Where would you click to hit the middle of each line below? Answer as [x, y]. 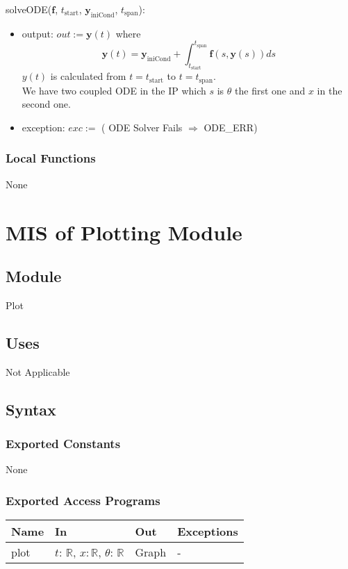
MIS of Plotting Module [124, 232]
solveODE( [29, 9]
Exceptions [208, 531]
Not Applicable [38, 371]
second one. [46, 104]
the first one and [270, 90]
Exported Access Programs [83, 500]
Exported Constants [63, 444]
